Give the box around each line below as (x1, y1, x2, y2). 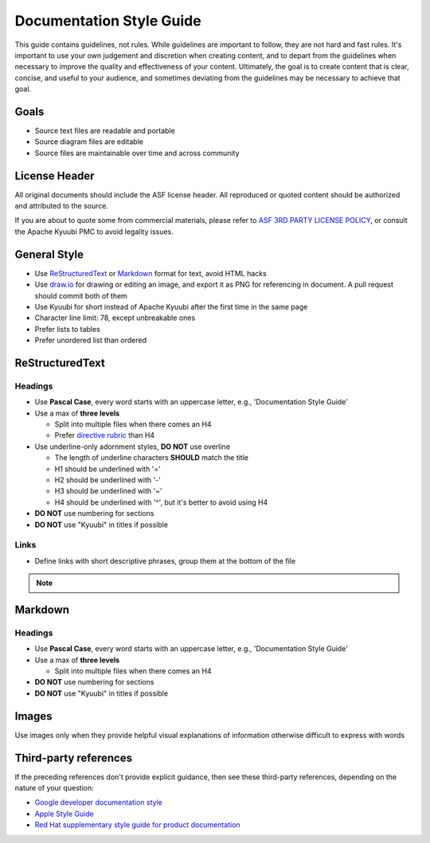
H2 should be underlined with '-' (54, 475, 161, 485)
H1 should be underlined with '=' (54, 464, 161, 474)
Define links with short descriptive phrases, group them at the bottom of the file (34, 556, 296, 565)
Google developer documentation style (34, 798, 163, 807)
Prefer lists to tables (34, 324, 101, 334)
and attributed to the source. (14, 201, 109, 211)
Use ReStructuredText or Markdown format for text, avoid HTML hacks (34, 268, 267, 278)
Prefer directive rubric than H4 (54, 431, 155, 440)
